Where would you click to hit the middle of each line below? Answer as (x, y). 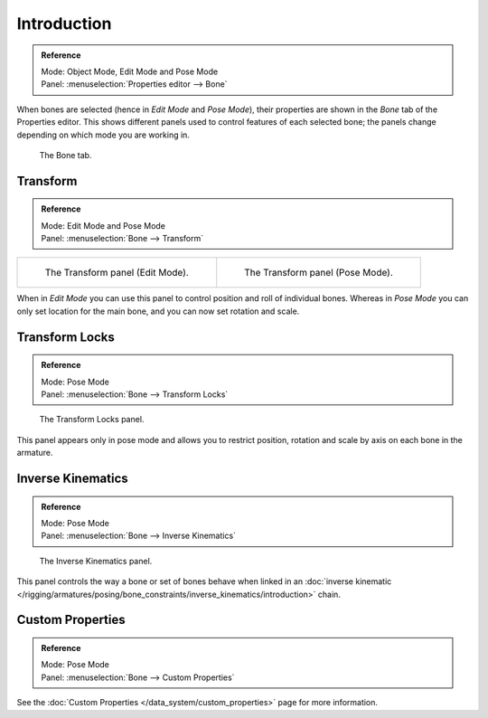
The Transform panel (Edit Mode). (117, 273)
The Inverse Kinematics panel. (96, 561)
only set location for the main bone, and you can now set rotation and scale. (158, 311)
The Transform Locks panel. (92, 420)
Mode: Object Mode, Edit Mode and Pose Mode (130, 71)
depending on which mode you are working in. (103, 135)
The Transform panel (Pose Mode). (319, 273)
